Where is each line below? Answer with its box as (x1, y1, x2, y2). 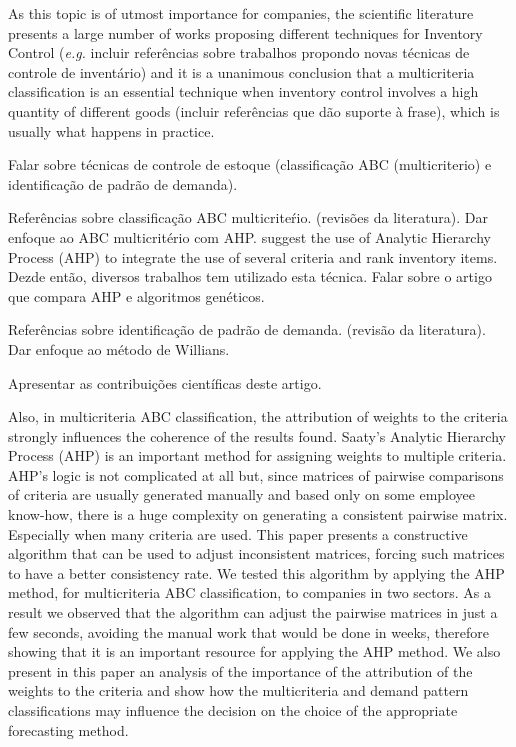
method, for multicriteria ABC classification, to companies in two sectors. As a (8, 582, 491, 603)
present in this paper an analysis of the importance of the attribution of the (8, 660, 473, 681)
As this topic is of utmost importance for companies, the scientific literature (8, 3, 474, 23)
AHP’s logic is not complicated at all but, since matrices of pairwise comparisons (8, 464, 504, 485)
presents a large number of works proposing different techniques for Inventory (8, 22, 483, 43)
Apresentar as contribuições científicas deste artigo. (8, 372, 322, 393)
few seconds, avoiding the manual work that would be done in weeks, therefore (8, 621, 489, 642)
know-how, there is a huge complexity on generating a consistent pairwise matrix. (8, 504, 508, 525)
